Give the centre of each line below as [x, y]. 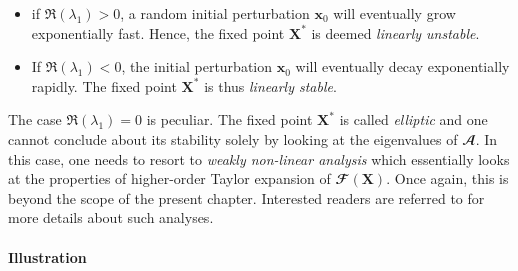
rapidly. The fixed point [104, 85]
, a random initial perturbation [215, 13]
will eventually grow [394, 13]
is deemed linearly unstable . [395, 32]
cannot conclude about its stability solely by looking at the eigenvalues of [233, 138]
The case [35, 119]
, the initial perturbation [197, 66]
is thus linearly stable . [270, 85]
